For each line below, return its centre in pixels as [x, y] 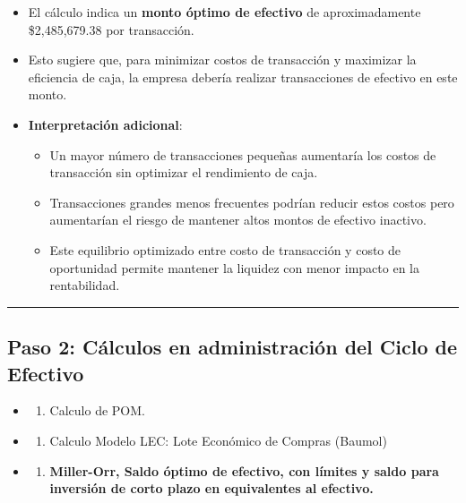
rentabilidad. [85, 285]
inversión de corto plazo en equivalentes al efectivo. [211, 488]
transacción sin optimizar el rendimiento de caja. [184, 172]
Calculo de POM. [97, 410]
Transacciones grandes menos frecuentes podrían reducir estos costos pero [252, 202]
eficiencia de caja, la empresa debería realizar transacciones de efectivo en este [243, 77]
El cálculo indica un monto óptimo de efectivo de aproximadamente [224, 12]
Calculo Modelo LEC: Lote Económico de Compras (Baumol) [218, 440]
